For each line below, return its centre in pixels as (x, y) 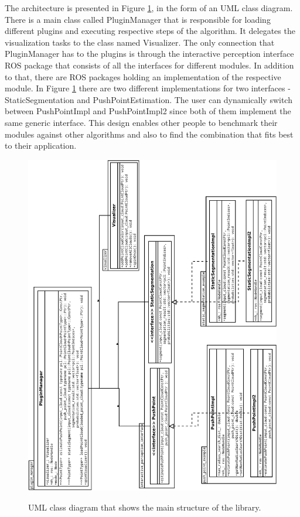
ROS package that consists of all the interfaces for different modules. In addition (149, 65)
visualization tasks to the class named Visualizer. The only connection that (140, 42)
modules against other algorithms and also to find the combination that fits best (149, 134)
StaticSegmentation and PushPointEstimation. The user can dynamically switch (149, 99)
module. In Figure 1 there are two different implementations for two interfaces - (148, 88)
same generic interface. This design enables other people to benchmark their (141, 122)
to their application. (41, 145)
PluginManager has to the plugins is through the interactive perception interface (149, 54)
